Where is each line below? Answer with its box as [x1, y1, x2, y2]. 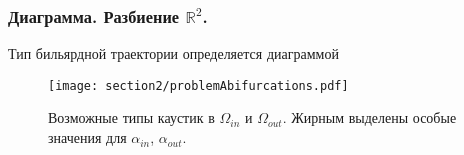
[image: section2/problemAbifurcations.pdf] [48, 78, 349, 93]
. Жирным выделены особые [282, 107, 457, 128]
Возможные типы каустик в [48, 107, 215, 128]
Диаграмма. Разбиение [8, 3, 180, 28]
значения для [48, 127, 127, 148]
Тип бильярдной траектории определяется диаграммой [8, 43, 339, 64]
